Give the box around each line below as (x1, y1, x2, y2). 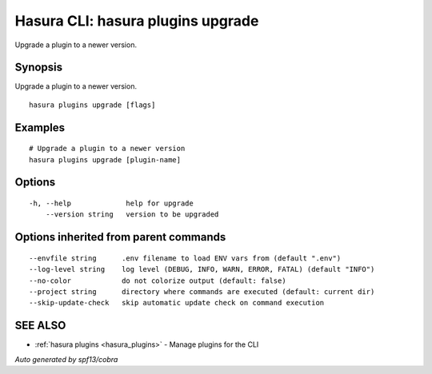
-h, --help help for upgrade (29, 199, 194, 208)
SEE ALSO (14, 319, 66, 332)
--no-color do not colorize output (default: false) (29, 276, 287, 285)
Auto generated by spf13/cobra (14, 354, 118, 364)
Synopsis (14, 61, 63, 74)
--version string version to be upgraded (45, 210, 219, 219)
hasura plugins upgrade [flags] (29, 100, 156, 109)
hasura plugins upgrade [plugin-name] (29, 155, 182, 164)
